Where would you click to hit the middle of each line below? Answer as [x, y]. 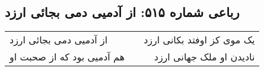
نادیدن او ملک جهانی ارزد [204, 57]
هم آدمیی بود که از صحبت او [67, 57]
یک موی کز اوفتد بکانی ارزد [199, 40]
